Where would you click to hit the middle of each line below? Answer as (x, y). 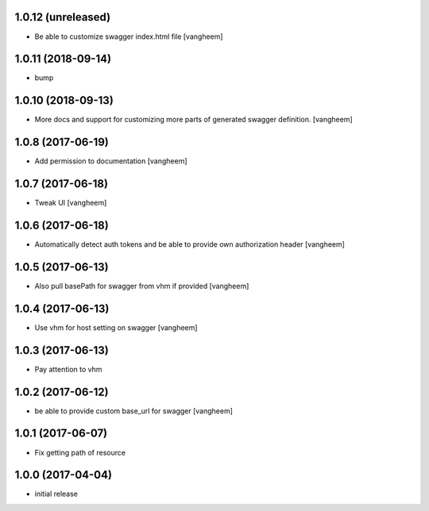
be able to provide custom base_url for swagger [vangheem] (134, 411)
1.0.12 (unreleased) (63, 17)
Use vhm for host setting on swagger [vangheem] (116, 327)
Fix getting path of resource (80, 452)
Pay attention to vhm (68, 369)
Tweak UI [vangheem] (71, 203)
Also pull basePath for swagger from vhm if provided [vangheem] (142, 286)
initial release (56, 494)
